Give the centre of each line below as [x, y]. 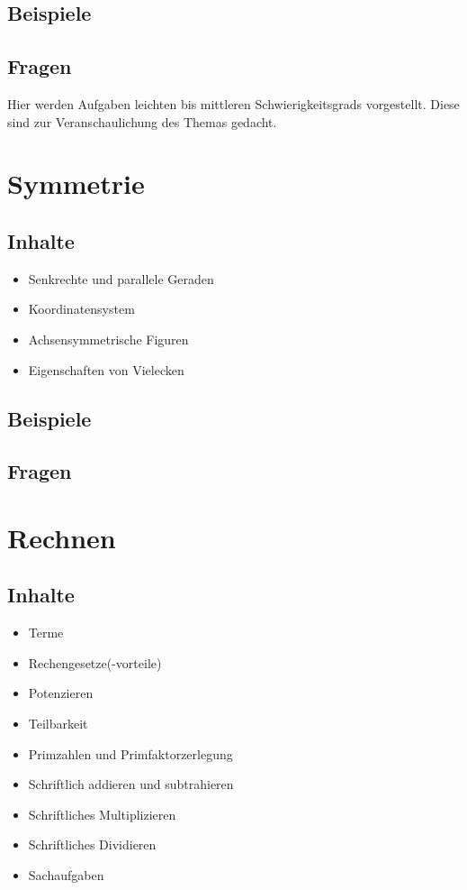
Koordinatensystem [81, 309]
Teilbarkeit [58, 724]
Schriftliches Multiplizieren [102, 814]
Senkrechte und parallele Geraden [121, 278]
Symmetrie [76, 184]
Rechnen [62, 537]
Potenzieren [61, 693]
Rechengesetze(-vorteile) [95, 662]
